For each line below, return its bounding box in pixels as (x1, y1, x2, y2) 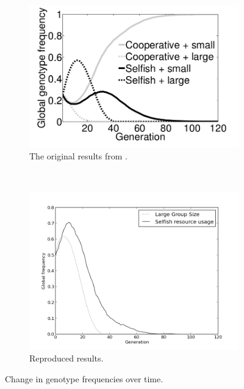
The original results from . (29, 150, 127, 162)
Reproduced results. (29, 352, 104, 365)
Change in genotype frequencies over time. (5, 373, 163, 385)
